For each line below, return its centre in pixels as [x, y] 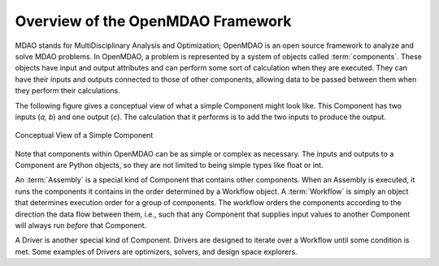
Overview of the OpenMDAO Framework [153, 21]
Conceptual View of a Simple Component [84, 135]
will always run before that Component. [81, 225]
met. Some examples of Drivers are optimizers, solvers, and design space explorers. [156, 251]
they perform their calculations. [68, 91]
